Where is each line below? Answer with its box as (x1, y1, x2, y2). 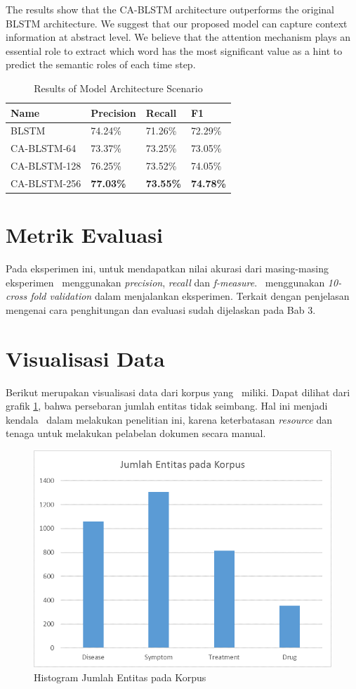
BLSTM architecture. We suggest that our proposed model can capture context (6, 15, 348, 30)
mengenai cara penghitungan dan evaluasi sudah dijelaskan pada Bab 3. (6, 302, 316, 317)
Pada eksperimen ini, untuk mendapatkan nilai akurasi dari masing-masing (6, 261, 329, 276)
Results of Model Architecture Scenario (34, 80, 203, 95)
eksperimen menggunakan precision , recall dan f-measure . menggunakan (6, 274, 325, 289)
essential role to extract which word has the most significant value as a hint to (6, 43, 343, 58)
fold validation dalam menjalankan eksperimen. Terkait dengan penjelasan (30, 289, 350, 303)
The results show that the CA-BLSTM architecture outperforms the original (6, 2, 334, 16)
